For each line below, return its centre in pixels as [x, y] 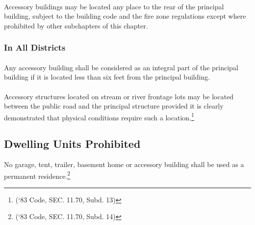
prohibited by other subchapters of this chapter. [76, 25]
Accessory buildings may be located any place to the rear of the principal [114, 6]
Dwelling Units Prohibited [72, 144]
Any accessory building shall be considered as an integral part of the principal [121, 67]
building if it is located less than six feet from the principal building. [107, 77]
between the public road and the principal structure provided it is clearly [114, 106]
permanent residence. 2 [37, 175]
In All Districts [35, 47]
